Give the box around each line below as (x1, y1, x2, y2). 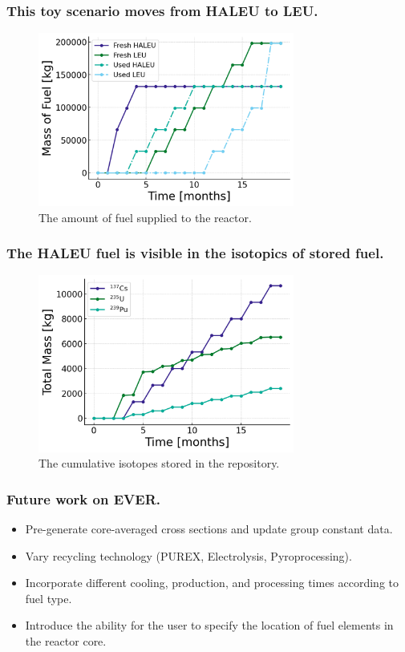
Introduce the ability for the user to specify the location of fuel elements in (25, 617, 394, 634)
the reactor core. (25, 633, 107, 649)
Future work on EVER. (6, 488, 160, 508)
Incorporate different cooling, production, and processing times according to (25, 574, 399, 591)
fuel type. (25, 589, 72, 606)
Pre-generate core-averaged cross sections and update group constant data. (25, 520, 393, 537)
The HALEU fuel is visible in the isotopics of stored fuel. (6, 243, 384, 263)
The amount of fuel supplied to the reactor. (38, 209, 252, 225)
